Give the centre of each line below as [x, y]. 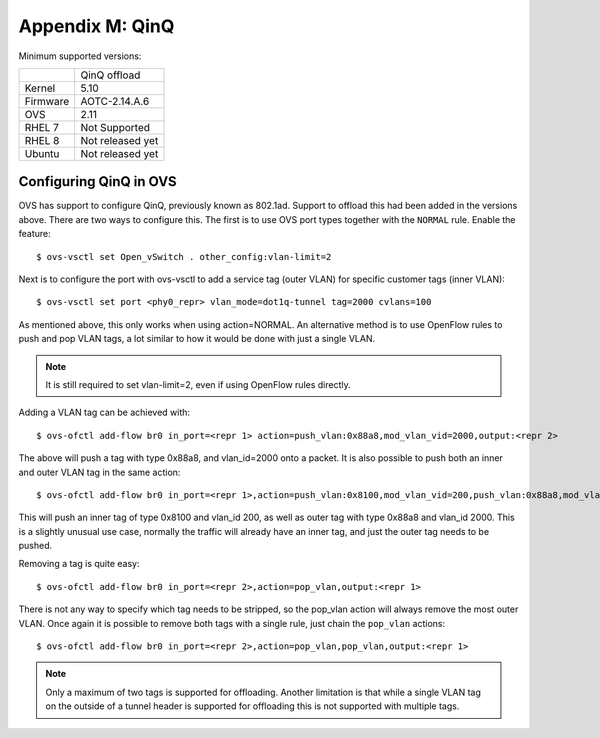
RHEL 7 [42, 127]
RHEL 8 [42, 140]
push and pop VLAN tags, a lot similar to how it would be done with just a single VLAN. [196, 339]
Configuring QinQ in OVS [97, 181]
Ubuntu [42, 153]
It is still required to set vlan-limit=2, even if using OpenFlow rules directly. [198, 384]
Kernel [40, 88]
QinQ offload [110, 75]
